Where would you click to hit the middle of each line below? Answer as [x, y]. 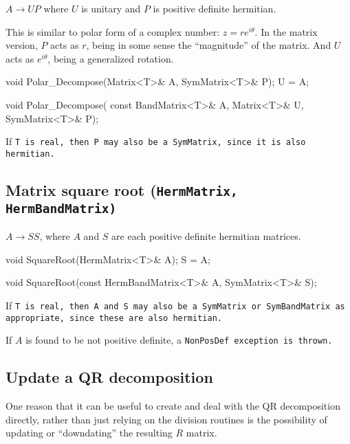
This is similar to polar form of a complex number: [113, 31]
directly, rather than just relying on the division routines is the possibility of [166, 419]
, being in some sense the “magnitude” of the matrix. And [209, 45]
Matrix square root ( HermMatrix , [122, 189]
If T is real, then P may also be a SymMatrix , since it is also [156, 141]
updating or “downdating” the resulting [89, 433]
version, [22, 45]
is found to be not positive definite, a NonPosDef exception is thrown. [179, 340]
